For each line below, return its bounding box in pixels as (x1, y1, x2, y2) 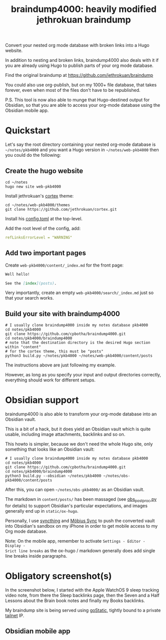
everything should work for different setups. (5, 377, 96, 383)
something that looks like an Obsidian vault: (5, 446, 95, 452)
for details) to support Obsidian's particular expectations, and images (5, 503, 148, 509)
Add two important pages (5, 249, 86, 258)
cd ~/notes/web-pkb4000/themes (5, 202, 70, 208)
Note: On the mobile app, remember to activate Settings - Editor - (5, 538, 146, 544)
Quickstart (5, 125, 51, 136)
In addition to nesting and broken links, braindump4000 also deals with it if (5, 57, 159, 63)
